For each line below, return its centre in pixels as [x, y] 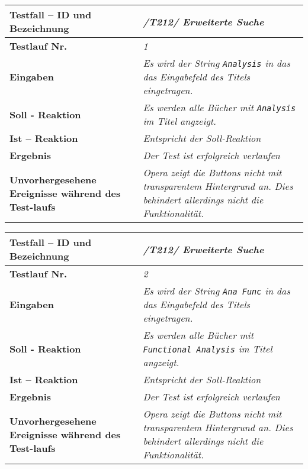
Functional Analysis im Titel [208, 349]
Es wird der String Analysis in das [216, 63]
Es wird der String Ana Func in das [216, 291]
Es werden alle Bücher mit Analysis [219, 107]
